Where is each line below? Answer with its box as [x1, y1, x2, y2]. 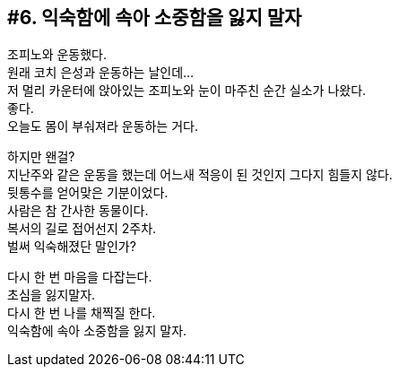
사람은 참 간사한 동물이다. [7, 203, 149, 219]
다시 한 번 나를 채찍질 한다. [7, 305, 156, 321]
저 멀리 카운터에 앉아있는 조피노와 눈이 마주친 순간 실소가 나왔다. [7, 83, 367, 99]
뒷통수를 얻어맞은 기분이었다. [7, 185, 169, 201]
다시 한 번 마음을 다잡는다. [7, 269, 152, 285]
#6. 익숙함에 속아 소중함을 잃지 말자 [7, 6, 302, 29]
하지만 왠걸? [7, 149, 75, 165]
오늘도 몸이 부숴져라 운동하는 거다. [7, 118, 198, 135]
